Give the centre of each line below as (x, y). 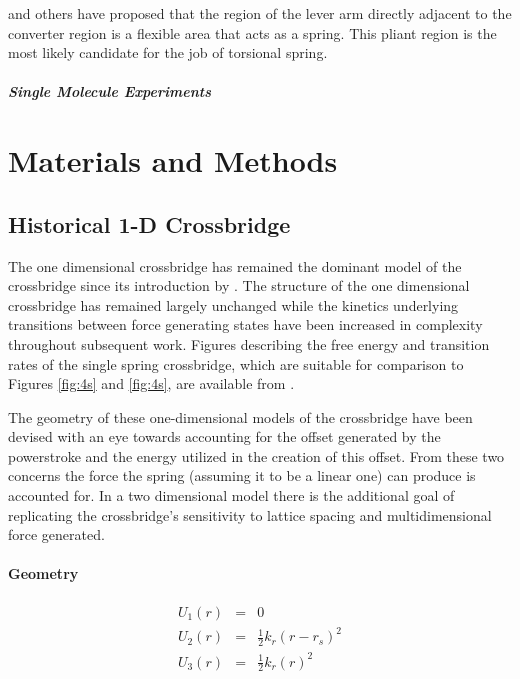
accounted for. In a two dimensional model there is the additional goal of (231, 495)
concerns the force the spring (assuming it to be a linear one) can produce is (242, 475)
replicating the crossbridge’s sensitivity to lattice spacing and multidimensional (250, 514)
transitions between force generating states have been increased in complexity (245, 324)
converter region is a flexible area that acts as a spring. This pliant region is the (252, 32)
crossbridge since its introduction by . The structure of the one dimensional (239, 285)
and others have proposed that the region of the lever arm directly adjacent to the (260, 13)
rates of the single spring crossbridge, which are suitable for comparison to (236, 363)
